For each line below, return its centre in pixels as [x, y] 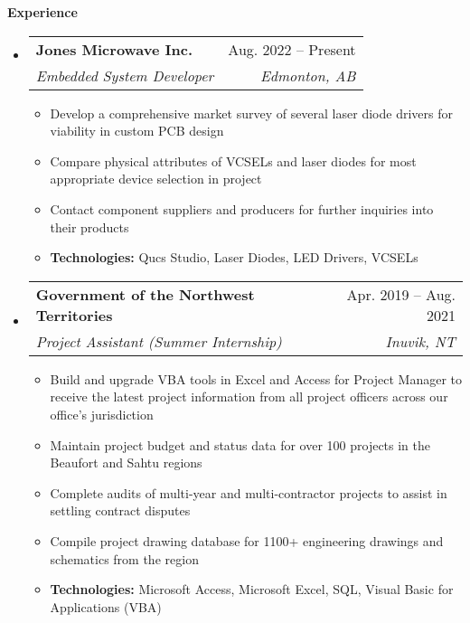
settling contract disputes [120, 510]
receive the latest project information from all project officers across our [249, 396]
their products [89, 227]
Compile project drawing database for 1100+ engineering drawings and [247, 540]
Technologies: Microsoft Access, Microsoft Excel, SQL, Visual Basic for [252, 589]
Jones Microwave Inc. [114, 49]
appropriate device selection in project [156, 179]
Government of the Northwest [145, 294]
